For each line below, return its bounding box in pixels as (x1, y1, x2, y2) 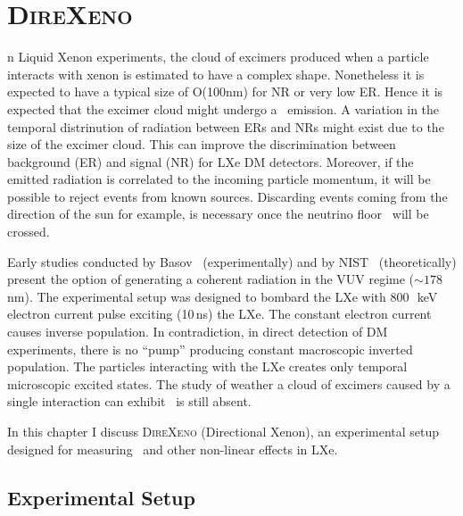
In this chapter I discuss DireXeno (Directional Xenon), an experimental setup (7, 422, 440, 440)
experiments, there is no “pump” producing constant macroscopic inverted (7, 339, 413, 358)
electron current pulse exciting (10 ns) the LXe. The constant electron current (7, 304, 432, 323)
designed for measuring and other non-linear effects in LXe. (7, 439, 338, 458)
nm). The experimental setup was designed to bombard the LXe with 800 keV (7, 287, 438, 305)
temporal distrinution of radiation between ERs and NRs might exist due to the (7, 117, 444, 136)
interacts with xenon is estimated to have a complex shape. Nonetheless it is (7, 64, 425, 83)
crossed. (7, 222, 50, 241)
